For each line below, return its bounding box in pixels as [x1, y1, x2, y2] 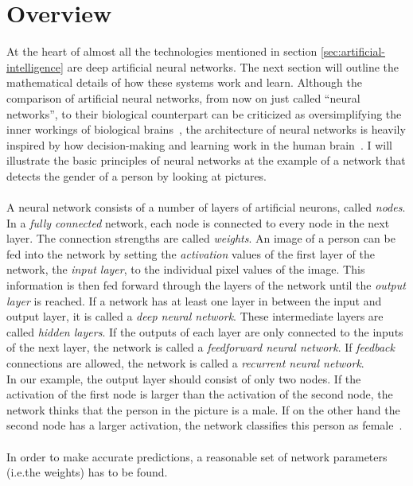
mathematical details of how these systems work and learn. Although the [6, 74, 362, 91]
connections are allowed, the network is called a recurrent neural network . [6, 355, 364, 371]
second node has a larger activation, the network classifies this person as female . [6, 417, 403, 434]
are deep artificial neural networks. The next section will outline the [67, 58, 399, 75]
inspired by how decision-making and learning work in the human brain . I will [6, 136, 392, 153]
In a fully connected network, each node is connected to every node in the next [6, 214, 390, 231]
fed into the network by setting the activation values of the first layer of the [6, 245, 375, 262]
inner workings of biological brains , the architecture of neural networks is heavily [6, 121, 406, 138]
